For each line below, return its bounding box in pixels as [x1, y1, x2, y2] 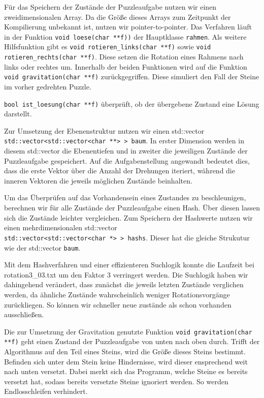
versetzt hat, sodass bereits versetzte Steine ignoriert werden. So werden [4, 376, 228, 386]
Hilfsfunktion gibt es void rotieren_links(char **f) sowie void [4, 41, 211, 52]
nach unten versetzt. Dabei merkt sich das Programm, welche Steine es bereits [4, 366, 248, 377]
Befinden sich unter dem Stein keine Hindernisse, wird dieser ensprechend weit [4, 356, 248, 366]
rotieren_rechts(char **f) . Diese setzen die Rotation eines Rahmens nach [4, 51, 244, 62]
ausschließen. [4, 309, 44, 320]
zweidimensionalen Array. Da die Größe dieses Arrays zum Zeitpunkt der [4, 11, 231, 22]
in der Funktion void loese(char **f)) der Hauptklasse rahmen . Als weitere [4, 31, 247, 42]
